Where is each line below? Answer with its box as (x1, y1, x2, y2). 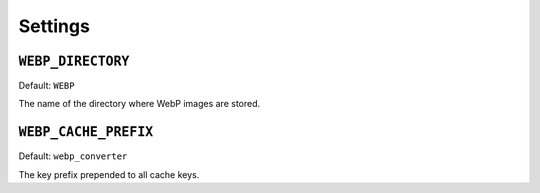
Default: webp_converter (18, 150, 128, 162)
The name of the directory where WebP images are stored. (18, 98, 261, 110)
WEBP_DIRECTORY (18, 53, 130, 69)
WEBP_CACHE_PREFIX (18, 124, 154, 140)
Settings (18, 15, 90, 37)
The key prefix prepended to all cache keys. (18, 168, 200, 180)
